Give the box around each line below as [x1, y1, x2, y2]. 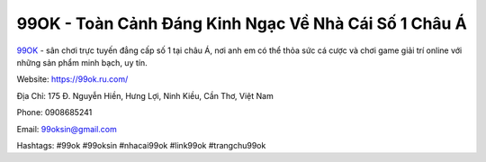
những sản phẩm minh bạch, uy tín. [16, 57, 148, 67]
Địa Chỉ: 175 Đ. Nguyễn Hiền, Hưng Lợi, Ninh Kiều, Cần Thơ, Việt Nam [16, 90, 274, 101]
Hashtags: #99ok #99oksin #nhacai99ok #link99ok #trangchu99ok [16, 139, 266, 150]
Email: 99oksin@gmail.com [16, 123, 117, 134]
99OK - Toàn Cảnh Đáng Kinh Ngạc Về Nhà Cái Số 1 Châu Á [16, 13, 467, 33]
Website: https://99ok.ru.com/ [16, 74, 129, 85]
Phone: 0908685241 [16, 107, 93, 118]
